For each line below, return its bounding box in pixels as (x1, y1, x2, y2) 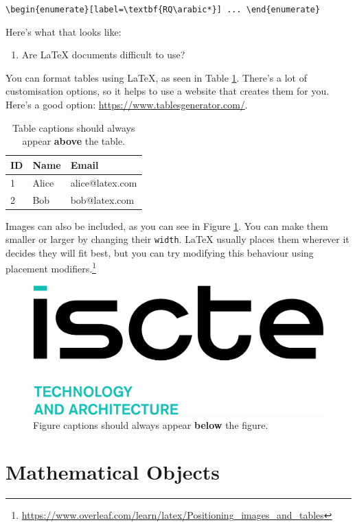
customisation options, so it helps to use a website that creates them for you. (5, 84, 330, 98)
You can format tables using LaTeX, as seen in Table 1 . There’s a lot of (5, 70, 307, 84)
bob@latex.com (70, 192, 135, 207)
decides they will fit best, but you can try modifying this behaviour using (5, 245, 314, 259)
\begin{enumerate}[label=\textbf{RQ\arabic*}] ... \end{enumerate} (5, 5, 321, 14)
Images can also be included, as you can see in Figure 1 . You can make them (5, 218, 328, 233)
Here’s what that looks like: (5, 24, 122, 38)
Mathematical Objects (5, 458, 220, 486)
